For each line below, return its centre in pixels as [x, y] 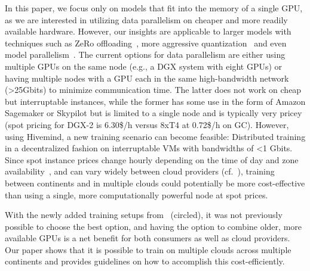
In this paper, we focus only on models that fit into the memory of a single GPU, [154, 8]
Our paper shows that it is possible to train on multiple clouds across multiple [148, 249]
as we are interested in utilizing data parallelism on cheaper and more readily [146, 19]
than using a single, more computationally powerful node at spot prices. [136, 194]
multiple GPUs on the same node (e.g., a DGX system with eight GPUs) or [144, 66]
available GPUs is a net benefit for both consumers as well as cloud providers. [148, 238]
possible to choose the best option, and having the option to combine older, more [153, 226]
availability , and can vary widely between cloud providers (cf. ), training [140, 171]
